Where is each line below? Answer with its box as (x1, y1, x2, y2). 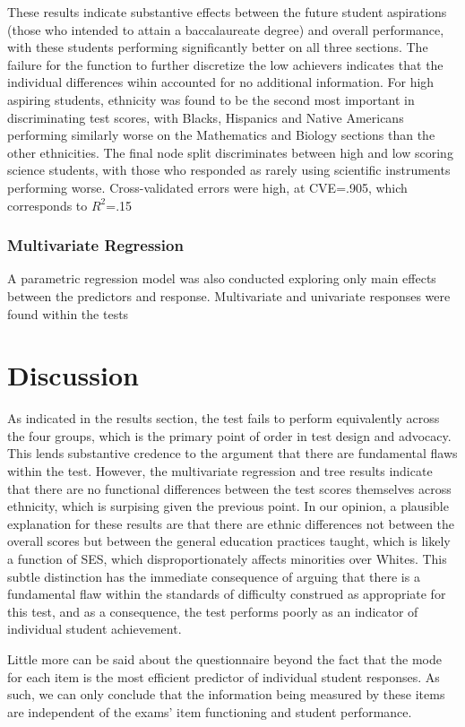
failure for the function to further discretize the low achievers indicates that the (7, 55, 443, 74)
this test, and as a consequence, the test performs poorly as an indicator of (7, 602, 418, 620)
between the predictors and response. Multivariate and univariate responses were (7, 286, 451, 305)
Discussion (7, 357, 139, 394)
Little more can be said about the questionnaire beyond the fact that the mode (7, 649, 442, 668)
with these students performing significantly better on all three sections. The (7, 38, 428, 56)
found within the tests (7, 304, 129, 323)
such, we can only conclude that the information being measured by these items (7, 685, 445, 704)
